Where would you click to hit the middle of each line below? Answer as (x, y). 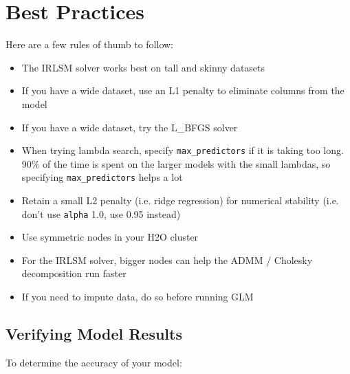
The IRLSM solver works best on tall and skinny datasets (143, 67)
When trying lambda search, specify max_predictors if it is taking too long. (183, 150)
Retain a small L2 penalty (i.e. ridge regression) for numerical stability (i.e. (180, 200)
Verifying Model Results (94, 334)
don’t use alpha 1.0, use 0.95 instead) (101, 213)
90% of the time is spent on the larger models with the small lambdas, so (176, 163)
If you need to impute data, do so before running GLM (138, 297)
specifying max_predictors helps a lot (102, 177)
